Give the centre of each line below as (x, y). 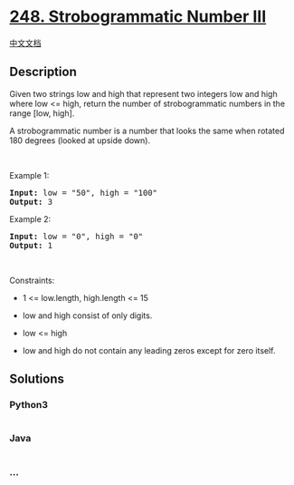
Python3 (28, 405)
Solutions (37, 379)
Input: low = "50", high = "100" (84, 193)
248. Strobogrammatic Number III (138, 17)
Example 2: (30, 218)
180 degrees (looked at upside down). (80, 140)
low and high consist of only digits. (87, 315)
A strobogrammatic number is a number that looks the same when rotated (147, 131)
